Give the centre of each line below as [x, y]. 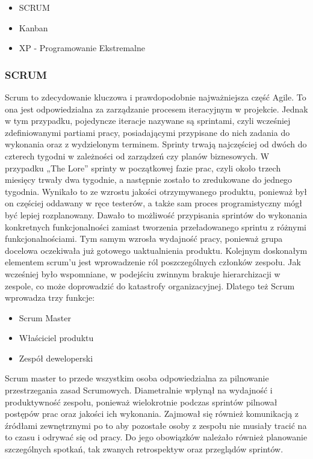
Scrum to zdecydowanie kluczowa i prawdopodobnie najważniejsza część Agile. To [156, 97]
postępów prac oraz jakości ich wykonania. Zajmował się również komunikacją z [152, 414]
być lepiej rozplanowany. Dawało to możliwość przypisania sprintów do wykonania [156, 214]
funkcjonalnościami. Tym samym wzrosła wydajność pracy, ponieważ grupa [144, 239]
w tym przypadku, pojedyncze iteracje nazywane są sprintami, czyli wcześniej [148, 121]
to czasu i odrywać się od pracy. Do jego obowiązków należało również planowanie [156, 437]
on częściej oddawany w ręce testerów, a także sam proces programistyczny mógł [154, 203]
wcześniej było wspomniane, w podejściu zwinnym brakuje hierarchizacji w [143, 273]
